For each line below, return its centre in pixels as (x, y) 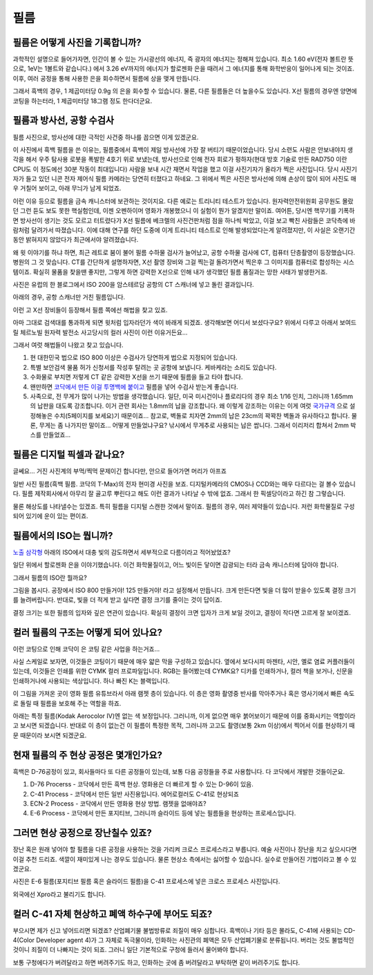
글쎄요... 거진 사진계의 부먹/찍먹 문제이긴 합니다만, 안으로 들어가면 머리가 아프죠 (120, 471)
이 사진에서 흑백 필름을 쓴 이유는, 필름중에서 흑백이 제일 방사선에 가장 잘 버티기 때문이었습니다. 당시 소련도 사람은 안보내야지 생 (183, 149)
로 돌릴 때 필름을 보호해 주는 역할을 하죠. (67, 703)
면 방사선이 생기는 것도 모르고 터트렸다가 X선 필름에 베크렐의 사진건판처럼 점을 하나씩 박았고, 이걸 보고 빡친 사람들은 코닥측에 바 (184, 220)
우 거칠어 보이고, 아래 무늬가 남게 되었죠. (67, 188)
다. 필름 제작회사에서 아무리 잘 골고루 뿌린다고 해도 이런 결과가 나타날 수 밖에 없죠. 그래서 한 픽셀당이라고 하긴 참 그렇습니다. (179, 493)
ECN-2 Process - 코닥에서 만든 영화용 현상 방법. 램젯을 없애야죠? (118, 803)
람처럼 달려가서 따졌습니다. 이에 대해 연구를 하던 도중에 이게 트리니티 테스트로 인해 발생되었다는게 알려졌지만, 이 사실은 (172, 230)
